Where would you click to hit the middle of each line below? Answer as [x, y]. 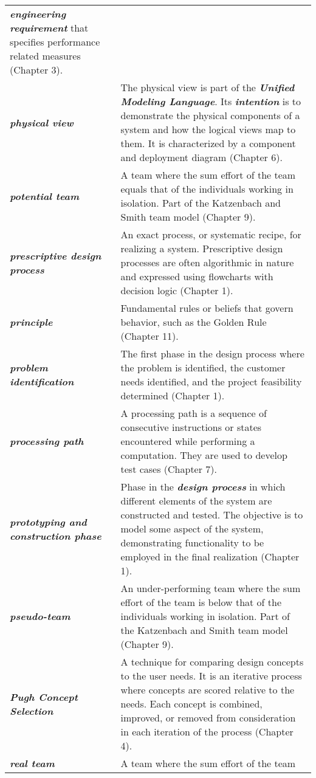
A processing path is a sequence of [194, 413]
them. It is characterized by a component [208, 143]
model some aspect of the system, [192, 528]
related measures [45, 56]
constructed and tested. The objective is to [212, 515]
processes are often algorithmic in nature [207, 262]
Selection [32, 711]
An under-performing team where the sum [211, 588]
